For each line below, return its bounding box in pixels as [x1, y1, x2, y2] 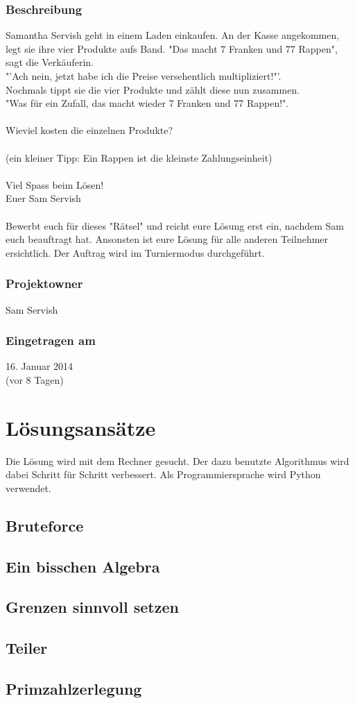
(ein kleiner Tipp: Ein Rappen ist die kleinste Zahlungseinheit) [6, 150, 272, 164]
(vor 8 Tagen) [6, 372, 64, 387]
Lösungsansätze [6, 413, 156, 441]
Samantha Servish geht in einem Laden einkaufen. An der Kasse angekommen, [6, 28, 340, 42]
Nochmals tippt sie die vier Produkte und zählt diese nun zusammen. [6, 82, 300, 96]
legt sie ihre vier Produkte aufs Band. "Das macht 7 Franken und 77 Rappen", [6, 41, 338, 56]
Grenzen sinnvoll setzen [6, 596, 179, 618]
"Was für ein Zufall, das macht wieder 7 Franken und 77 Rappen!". [6, 96, 289, 110]
